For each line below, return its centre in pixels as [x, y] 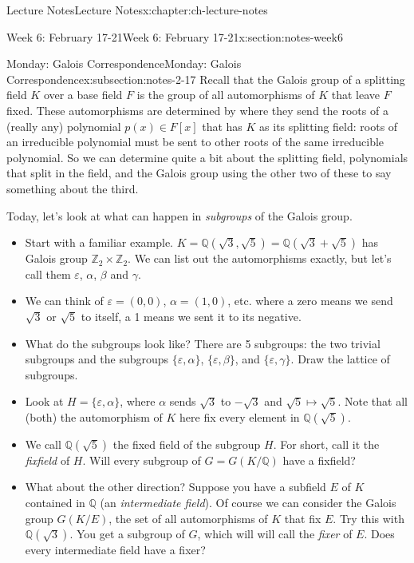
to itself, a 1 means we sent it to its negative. [191, 316]
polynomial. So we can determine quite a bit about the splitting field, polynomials [207, 157]
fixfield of [47, 460]
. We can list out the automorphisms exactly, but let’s [260, 258]
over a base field [83, 95]
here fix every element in [240, 416]
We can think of [64, 301]
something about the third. [73, 188]
